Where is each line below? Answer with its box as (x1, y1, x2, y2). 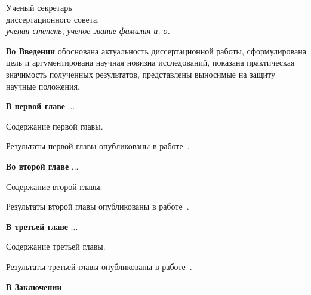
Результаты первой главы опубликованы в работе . (6, 140, 190, 152)
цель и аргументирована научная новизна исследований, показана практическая (6, 56, 295, 69)
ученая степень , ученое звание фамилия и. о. (6, 24, 170, 37)
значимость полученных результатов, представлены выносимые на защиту (6, 67, 276, 80)
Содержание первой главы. (6, 119, 103, 132)
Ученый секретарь (6, 1, 72, 13)
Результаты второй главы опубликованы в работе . (6, 200, 189, 213)
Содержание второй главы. (6, 180, 103, 192)
